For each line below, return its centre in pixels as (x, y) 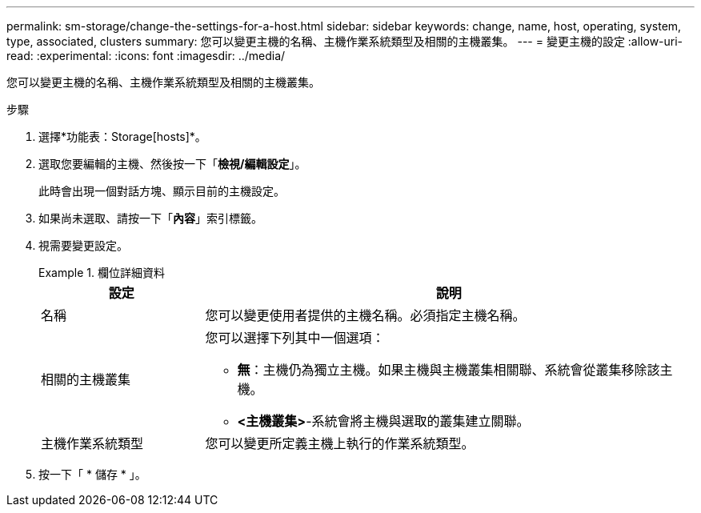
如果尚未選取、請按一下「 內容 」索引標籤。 (150, 218)
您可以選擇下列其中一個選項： (295, 338)
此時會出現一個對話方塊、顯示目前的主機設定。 (162, 191)
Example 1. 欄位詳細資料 (102, 273)
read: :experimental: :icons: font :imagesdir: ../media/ (146, 56)
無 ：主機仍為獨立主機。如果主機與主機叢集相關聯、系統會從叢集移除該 (449, 370)
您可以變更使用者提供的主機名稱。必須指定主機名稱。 (365, 315)
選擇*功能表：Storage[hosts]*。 (122, 136)
